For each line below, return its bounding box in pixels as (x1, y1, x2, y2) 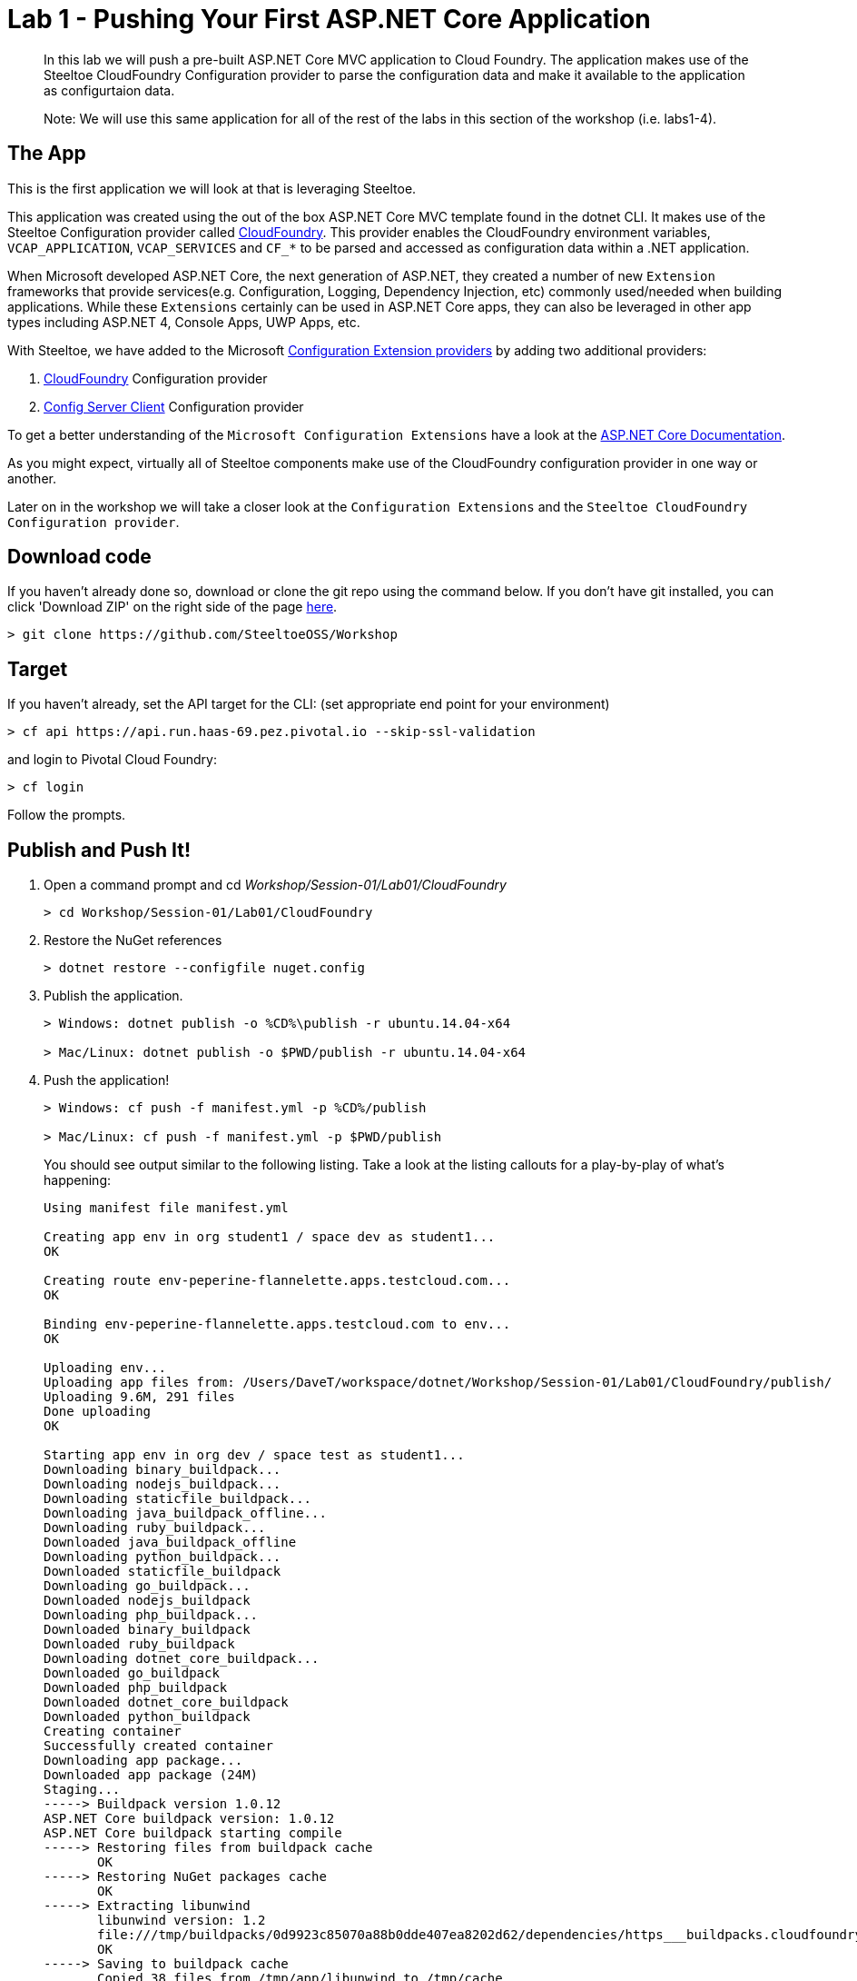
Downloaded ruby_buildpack (44, 1637, 235, 1652)
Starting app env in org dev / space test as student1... (44, 1448, 465, 1463)
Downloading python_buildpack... (44, 1549, 281, 1565)
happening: (44, 1172, 111, 1189)
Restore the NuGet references (44, 932, 222, 949)
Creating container (44, 1724, 182, 1739)
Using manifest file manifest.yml (44, 1200, 289, 1216)
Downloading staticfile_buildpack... (44, 1491, 312, 1507)
